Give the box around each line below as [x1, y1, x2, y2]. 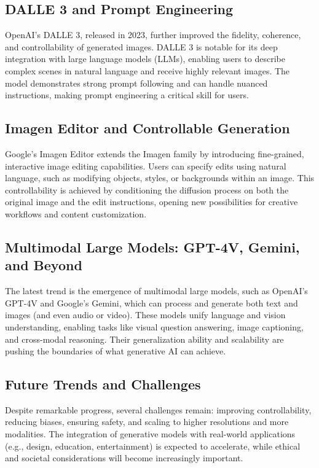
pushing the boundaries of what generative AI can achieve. [5, 345, 226, 357]
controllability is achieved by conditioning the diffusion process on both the [5, 183, 289, 196]
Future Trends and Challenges [5, 375, 201, 394]
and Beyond [5, 255, 82, 275]
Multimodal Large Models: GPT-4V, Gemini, [5, 237, 300, 256]
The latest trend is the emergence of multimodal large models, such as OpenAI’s [5, 284, 308, 297]
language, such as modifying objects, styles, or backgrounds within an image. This [5, 171, 315, 184]
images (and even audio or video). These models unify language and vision [5, 308, 286, 321]
